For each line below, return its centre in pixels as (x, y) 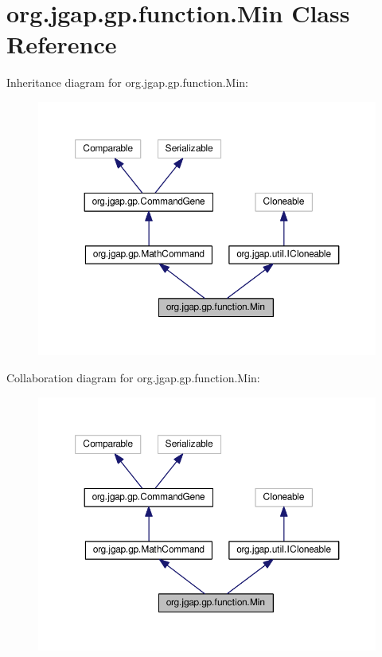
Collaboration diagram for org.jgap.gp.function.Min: (133, 378)
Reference (62, 44)
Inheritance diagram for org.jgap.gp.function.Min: (127, 82)
